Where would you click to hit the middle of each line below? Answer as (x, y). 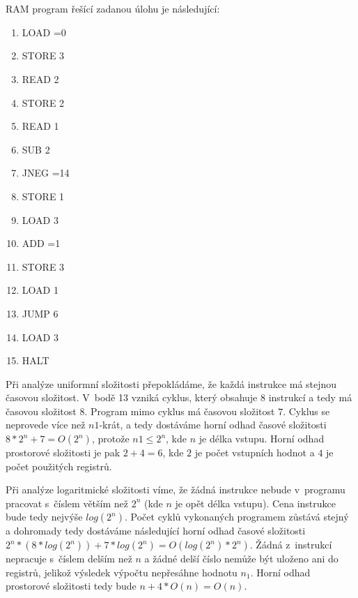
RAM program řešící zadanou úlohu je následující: (113, 9)
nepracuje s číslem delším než (69, 559)
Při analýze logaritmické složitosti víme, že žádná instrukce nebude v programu (176, 489)
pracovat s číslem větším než (67, 503)
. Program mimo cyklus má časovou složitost (180, 411)
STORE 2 (43, 102)
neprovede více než (46, 425)
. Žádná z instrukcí (291, 545)
